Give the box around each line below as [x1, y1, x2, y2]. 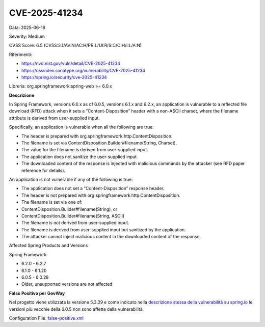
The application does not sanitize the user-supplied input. [21, 154, 138, 160]
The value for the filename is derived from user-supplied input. [21, 147, 148, 153]
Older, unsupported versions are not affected [21, 281, 113, 287]
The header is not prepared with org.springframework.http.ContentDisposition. [21, 192, 181, 198]
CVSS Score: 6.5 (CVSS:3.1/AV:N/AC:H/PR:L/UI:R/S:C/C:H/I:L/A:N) [9, 42, 142, 49]
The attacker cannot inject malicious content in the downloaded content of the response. [21, 234, 201, 240]
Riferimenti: [9, 52, 32, 57]
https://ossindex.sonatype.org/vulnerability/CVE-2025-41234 [21, 67, 146, 73]
